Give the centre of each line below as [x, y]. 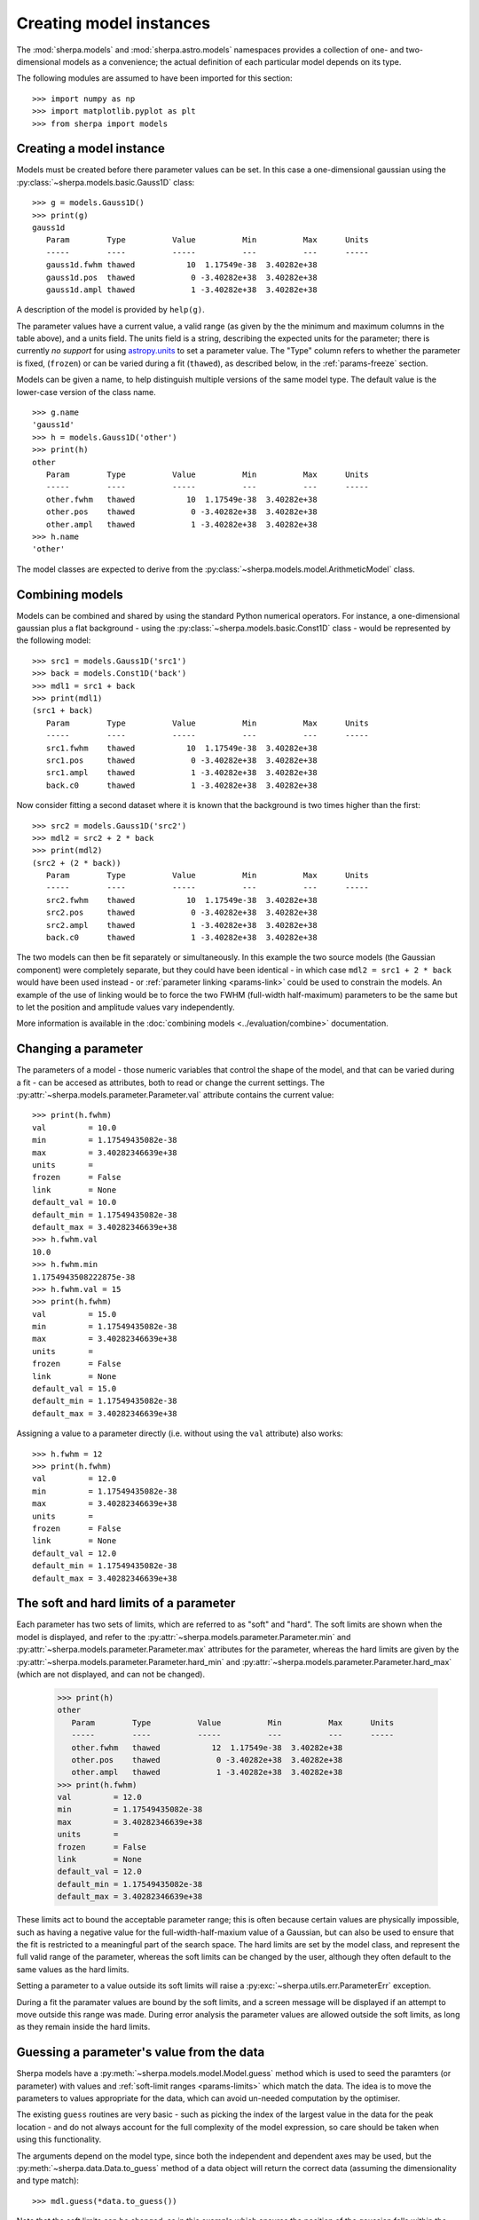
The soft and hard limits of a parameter [126, 1603]
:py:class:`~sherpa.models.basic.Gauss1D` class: [106, 182]
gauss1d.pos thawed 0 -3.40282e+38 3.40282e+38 [182, 277]
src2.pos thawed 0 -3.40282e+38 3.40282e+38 [182, 913]
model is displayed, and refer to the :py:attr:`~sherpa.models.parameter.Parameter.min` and [184, 1637]
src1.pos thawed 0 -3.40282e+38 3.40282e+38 [182, 760]
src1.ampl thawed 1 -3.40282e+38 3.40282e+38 [182, 773]
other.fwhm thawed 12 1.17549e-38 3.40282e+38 [207, 1748]
